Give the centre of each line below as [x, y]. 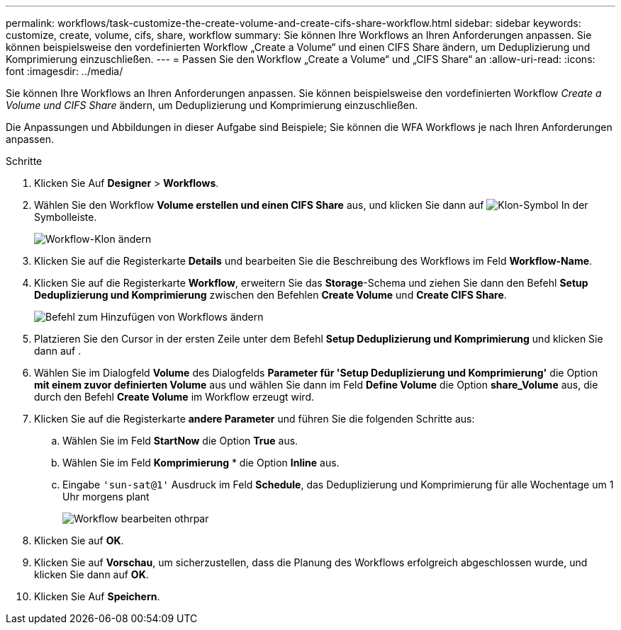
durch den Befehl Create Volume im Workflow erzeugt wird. [174, 397]
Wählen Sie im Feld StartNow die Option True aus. [180, 441]
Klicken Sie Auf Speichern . [97, 596]
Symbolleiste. [66, 217]
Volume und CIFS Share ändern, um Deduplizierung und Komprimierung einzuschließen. [212, 105]
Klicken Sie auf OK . [79, 540]
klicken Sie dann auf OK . [91, 574]
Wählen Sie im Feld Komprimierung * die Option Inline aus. [201, 463]
